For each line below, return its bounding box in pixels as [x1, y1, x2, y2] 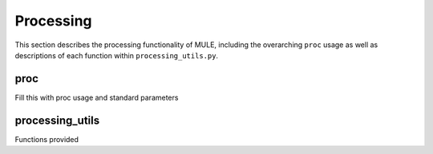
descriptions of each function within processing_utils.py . [14, 50, 219, 60]
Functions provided [14, 134, 79, 144]
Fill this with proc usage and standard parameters [14, 93, 179, 102]
